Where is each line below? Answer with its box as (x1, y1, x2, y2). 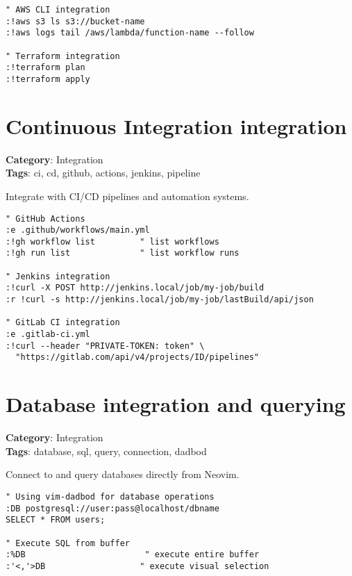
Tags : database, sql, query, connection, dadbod (6, 443, 207, 458)
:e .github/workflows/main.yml (6, 225, 150, 236)
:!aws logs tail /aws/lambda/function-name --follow (6, 28, 254, 38)
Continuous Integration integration (6, 111, 347, 140)
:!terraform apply (6, 74, 90, 84)
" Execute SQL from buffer (6, 538, 130, 548)
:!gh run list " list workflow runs (6, 248, 240, 258)
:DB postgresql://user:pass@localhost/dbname (6, 503, 219, 513)
